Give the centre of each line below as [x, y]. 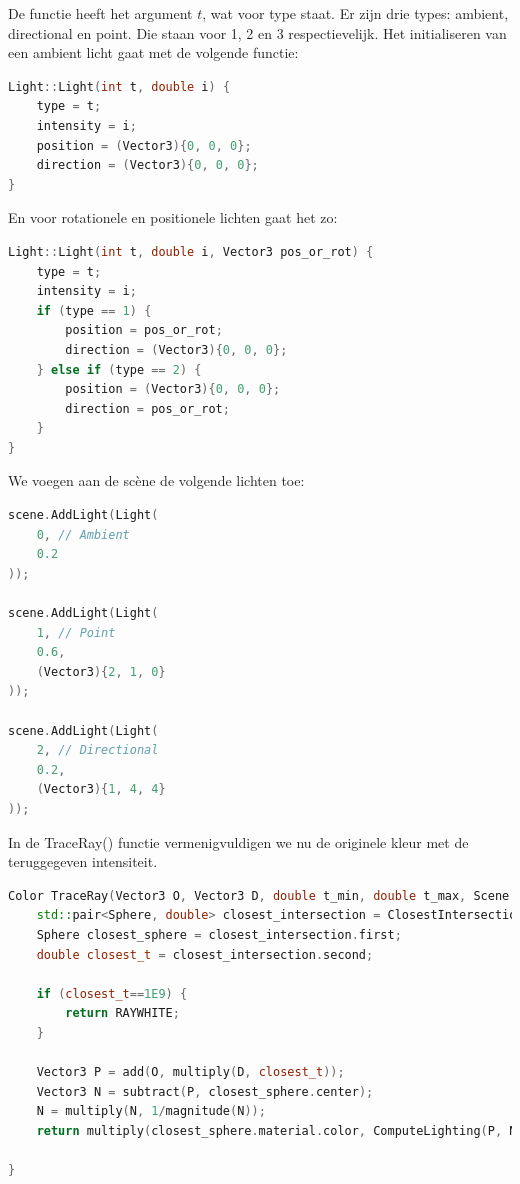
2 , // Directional [97, 750]
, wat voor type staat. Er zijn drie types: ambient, [355, 13]
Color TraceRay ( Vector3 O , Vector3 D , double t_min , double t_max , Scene [259, 895]
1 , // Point [76, 632]
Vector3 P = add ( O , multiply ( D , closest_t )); [190, 1072]
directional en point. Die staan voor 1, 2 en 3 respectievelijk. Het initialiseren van [257, 32]
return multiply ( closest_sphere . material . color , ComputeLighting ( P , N [276, 1130]
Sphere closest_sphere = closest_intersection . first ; [219, 934]
